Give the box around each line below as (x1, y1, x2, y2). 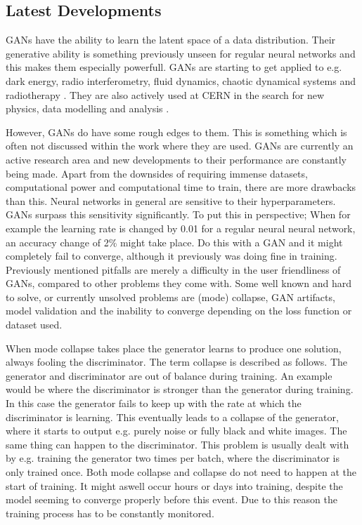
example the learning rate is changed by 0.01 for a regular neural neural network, (6, 220, 356, 235)
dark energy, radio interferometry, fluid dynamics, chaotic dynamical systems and (6, 73, 356, 88)
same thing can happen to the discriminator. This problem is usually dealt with (6, 437, 349, 451)
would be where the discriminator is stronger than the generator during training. (6, 382, 354, 397)
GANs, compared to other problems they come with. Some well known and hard (6, 276, 351, 291)
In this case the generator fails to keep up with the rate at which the (6, 396, 302, 411)
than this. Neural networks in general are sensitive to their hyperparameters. (6, 193, 336, 208)
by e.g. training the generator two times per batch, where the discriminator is (6, 451, 340, 465)
